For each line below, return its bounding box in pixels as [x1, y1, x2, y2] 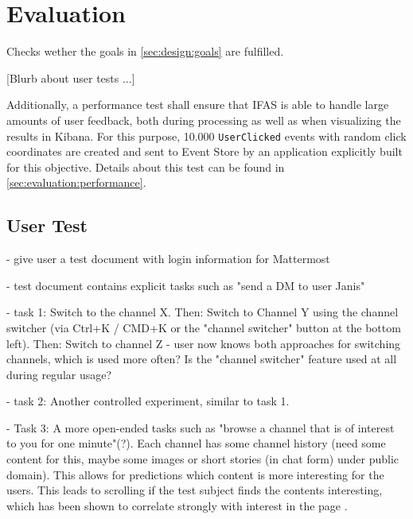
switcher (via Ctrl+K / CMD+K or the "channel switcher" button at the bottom [6, 319, 401, 335]
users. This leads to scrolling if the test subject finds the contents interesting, [6, 482, 383, 498]
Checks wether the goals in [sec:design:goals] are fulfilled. [6, 43, 284, 60]
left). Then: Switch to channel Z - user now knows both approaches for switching [6, 335, 401, 351]
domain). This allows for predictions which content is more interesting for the [6, 466, 384, 482]
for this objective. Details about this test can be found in [6, 158, 285, 175]
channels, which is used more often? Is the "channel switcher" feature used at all [6, 351, 397, 367]
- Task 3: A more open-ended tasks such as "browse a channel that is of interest [6, 419, 395, 436]
